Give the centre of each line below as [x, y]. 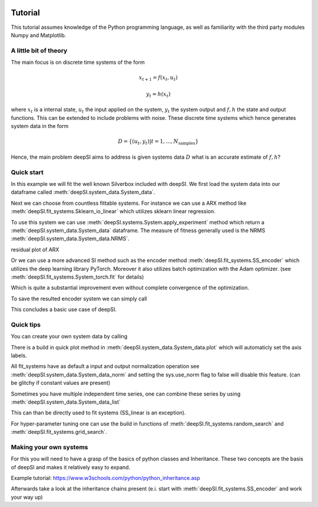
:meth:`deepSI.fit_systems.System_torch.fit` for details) [77, 277]
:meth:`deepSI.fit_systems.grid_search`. [59, 432]
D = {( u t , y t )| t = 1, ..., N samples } [158, 142]
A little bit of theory [39, 50]
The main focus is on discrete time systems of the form [78, 63]
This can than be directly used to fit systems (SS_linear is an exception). [98, 413]
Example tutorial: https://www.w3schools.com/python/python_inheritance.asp [105, 478]
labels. [19, 355]
